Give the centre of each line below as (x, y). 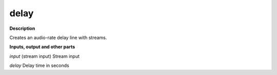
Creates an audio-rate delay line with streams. (58, 37)
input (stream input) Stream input (44, 56)
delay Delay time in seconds (39, 65)
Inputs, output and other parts (42, 47)
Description (22, 28)
